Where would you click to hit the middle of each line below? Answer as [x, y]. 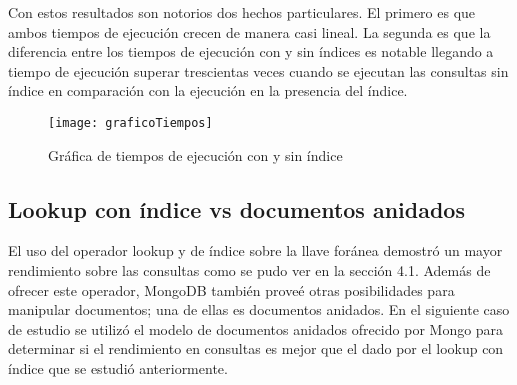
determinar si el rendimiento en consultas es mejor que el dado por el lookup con [256, 348]
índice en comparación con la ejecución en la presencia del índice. [208, 90]
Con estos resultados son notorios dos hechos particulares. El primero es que [242, 12]
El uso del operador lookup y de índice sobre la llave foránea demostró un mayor [255, 250]
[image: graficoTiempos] [130, 122]
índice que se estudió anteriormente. [118, 367]
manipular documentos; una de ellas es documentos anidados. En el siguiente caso [259, 309]
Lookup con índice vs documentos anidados [236, 208]
